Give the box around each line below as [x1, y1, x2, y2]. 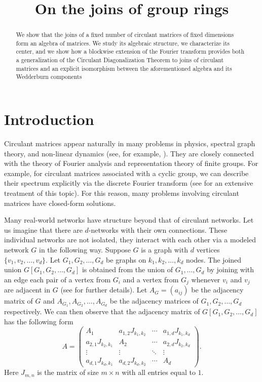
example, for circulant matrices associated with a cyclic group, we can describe [4, 167, 249, 178]
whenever [191, 274, 220, 284]
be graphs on [106, 254, 146, 265]
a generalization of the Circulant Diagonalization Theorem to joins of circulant [16, 56, 224, 64]
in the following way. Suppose [39, 244, 131, 254]
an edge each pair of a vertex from [4, 274, 111, 284]
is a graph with [141, 244, 188, 254]
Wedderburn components [16, 72, 82, 81]
